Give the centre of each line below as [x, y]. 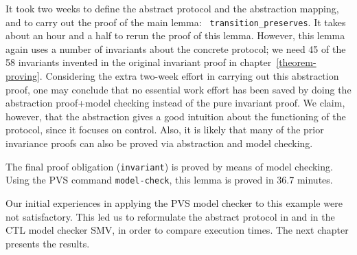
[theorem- [296, 62]
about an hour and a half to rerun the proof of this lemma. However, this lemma [175, 35]
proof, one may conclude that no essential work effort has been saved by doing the [178, 89]
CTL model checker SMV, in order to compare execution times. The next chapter [177, 230]
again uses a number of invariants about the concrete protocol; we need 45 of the [176, 48]
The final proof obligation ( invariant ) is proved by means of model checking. [169, 166]
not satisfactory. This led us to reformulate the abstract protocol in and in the [170, 216]
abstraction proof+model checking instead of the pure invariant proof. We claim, [175, 103]
